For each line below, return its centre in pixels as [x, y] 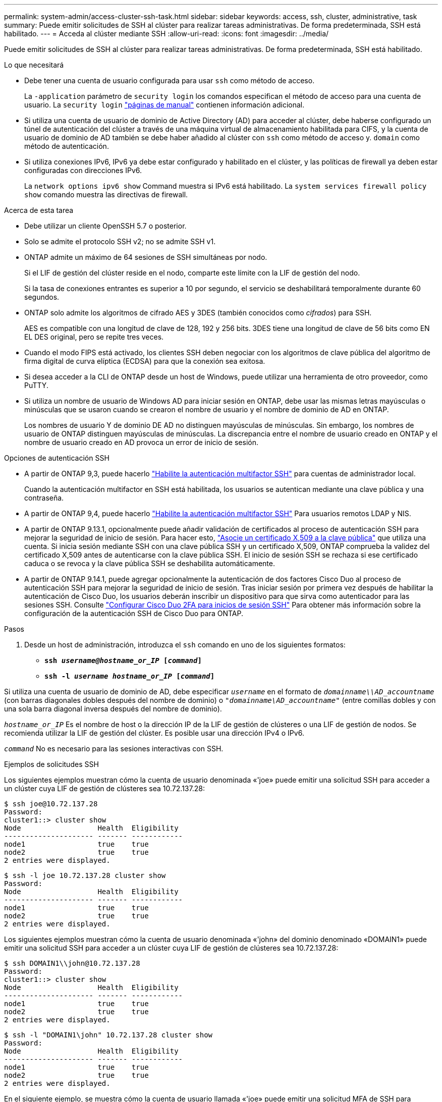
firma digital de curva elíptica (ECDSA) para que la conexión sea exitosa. [145, 361]
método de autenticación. [67, 146]
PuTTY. [36, 385]
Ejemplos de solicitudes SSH [51, 764]
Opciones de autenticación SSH [57, 458]
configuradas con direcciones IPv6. [83, 170]
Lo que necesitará [34, 65]
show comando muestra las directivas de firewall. [106, 195]
